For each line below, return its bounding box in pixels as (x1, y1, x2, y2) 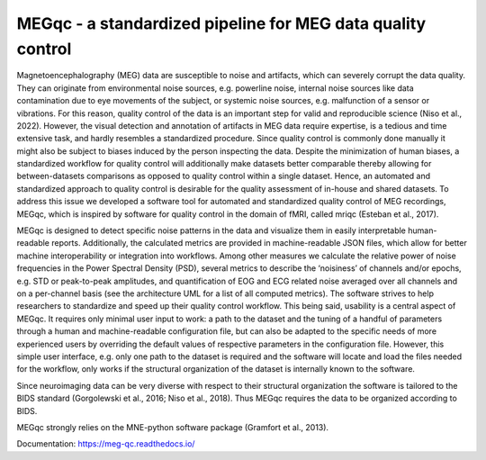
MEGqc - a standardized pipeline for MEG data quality (16, 14, 427, 33)
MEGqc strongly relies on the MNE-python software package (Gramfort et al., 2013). (16, 421, 328, 432)
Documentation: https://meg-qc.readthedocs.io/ (16, 438, 195, 449)
